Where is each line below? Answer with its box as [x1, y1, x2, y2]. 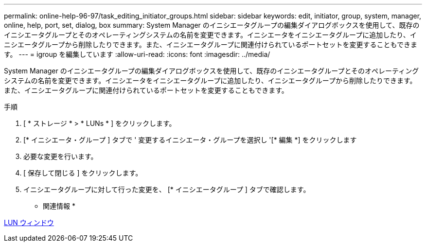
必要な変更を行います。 [23, 152, 98, 160]
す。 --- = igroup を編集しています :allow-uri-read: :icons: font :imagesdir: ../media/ [4, 50, 270, 58]
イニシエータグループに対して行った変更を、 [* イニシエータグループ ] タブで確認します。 [23, 185, 310, 193]
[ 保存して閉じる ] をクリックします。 [23, 169, 142, 177]
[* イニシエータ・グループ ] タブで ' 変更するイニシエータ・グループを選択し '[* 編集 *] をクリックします [23, 136, 357, 144]
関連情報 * [43, 202, 75, 210]
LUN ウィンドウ [4, 218, 54, 227]
